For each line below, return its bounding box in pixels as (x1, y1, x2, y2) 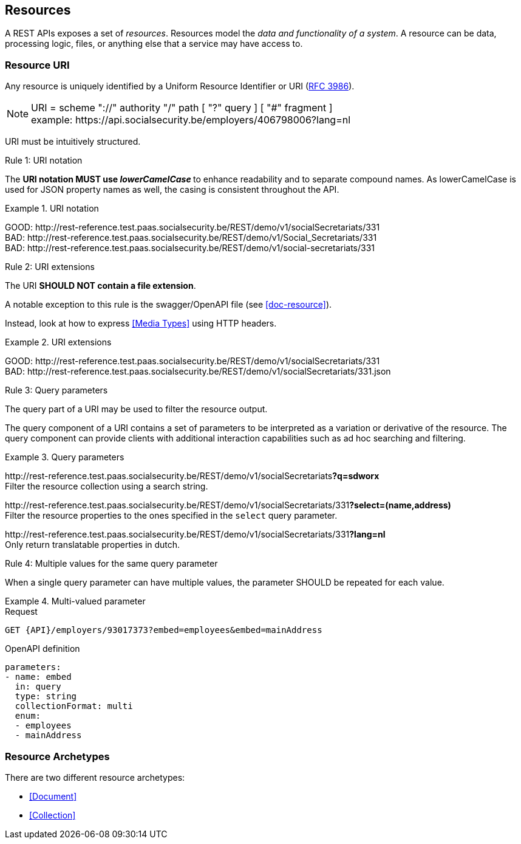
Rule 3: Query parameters (5, 385, 108, 396)
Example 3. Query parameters (5, 452, 124, 463)
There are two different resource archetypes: (5, 772, 185, 783)
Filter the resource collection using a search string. (5, 481, 208, 492)
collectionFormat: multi (15, 701, 133, 711)
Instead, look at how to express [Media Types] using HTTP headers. (5, 318, 277, 329)
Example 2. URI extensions (5, 337, 112, 348)
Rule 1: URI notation (5, 155, 83, 166)
